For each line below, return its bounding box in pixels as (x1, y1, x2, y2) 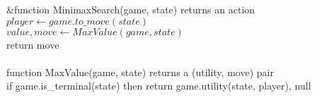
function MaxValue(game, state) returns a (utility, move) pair (6, 64, 274, 79)
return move (6, 37, 59, 51)
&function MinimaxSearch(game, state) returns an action (6, 2, 255, 16)
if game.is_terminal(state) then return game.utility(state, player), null (6, 78, 311, 93)
